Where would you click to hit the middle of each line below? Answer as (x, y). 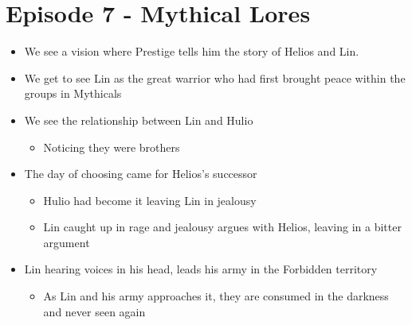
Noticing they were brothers (112, 147)
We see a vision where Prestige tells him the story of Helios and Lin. (192, 51)
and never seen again (94, 311)
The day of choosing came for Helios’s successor (141, 174)
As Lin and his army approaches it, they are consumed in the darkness (216, 296)
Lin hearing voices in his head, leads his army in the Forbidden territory (201, 269)
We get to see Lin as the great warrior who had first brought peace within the (215, 77)
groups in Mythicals (73, 93)
